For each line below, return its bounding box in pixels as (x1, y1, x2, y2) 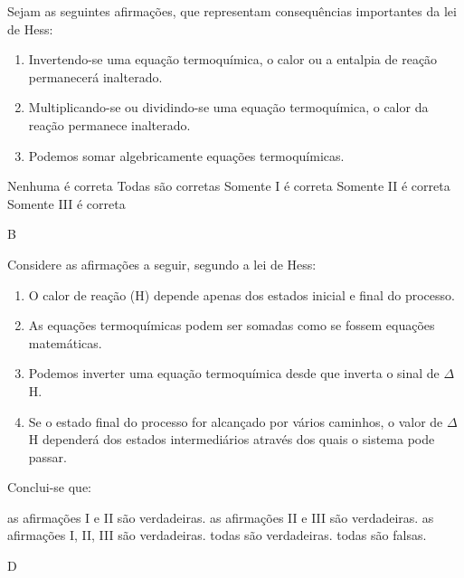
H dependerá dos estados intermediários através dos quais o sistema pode (28, 430, 435, 449)
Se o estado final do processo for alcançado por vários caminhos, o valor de (28, 412, 443, 431)
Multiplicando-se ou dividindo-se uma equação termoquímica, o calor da (28, 98, 429, 117)
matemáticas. (28, 333, 102, 352)
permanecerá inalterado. (28, 67, 163, 86)
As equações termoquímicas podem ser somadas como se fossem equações (28, 316, 435, 335)
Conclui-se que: (7, 478, 92, 497)
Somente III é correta (7, 194, 126, 213)
